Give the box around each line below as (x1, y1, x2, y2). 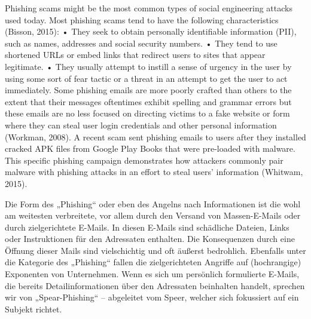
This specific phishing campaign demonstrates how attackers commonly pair (5, 154, 283, 166)
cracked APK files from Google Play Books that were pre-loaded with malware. (5, 142, 295, 155)
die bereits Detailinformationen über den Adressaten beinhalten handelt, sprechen (5, 279, 305, 292)
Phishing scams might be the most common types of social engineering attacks (5, 2, 292, 14)
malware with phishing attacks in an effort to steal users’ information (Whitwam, (5, 165, 303, 178)
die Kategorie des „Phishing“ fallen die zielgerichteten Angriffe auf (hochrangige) (5, 256, 301, 268)
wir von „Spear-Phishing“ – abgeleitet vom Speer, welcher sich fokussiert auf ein (5, 291, 299, 303)
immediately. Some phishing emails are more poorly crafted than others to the (5, 84, 292, 96)
